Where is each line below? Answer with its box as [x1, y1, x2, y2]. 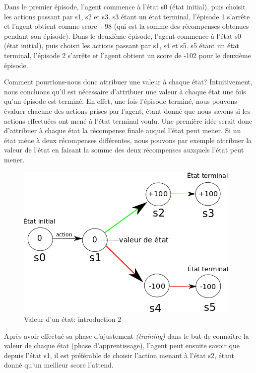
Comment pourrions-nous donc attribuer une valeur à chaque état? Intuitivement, [4, 76, 253, 87]
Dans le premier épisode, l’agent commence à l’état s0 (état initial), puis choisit [4, 1, 246, 11]
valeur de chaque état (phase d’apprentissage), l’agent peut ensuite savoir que [4, 340, 240, 351]
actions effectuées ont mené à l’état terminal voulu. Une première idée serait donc [4, 115, 253, 126]
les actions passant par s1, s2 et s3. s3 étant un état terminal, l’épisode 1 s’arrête [4, 11, 250, 21]
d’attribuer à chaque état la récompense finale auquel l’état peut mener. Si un [4, 125, 241, 136]
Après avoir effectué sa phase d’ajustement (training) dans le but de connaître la [4, 330, 249, 341]
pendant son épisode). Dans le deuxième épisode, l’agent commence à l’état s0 [4, 30, 241, 41]
